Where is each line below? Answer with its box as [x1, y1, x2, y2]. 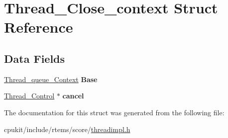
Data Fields [4, 50, 65, 66]
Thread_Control [4, 91, 55, 101]
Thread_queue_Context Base [4, 74, 98, 84]
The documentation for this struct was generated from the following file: [4, 107, 225, 117]
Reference [4, 17, 73, 37]
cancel [62, 91, 84, 101]
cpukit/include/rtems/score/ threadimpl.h [4, 124, 130, 134]
